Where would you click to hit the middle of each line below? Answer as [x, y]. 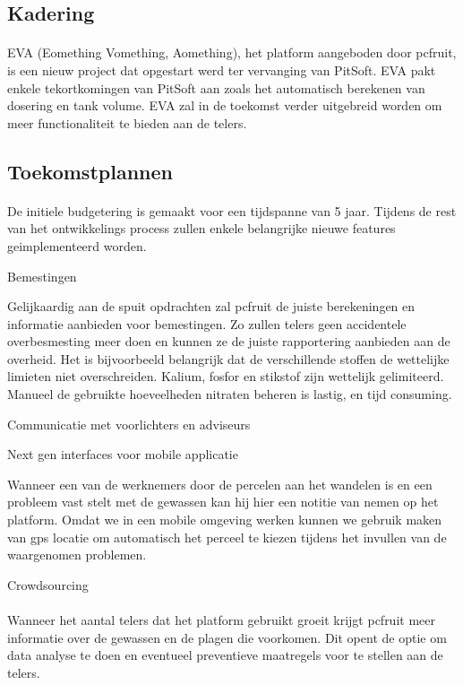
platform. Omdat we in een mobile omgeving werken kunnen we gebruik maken [225, 520]
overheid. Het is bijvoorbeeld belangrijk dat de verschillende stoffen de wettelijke [228, 358]
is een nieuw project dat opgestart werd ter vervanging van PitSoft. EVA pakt [222, 69]
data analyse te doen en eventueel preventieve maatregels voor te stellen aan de [225, 655]
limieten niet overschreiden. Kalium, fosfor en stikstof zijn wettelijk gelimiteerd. [226, 376]
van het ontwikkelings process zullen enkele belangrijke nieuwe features [201, 228]
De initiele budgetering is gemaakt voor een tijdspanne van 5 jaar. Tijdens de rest [232, 210]
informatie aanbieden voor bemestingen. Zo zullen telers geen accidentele [207, 323]
